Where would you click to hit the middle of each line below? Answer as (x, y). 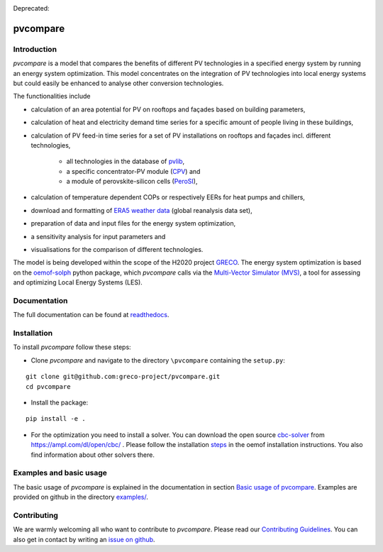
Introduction (35, 49)
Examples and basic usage (60, 473)
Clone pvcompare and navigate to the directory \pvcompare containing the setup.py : (158, 360)
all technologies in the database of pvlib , (126, 161)
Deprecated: (31, 8)
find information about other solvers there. (93, 455)
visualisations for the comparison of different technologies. (117, 250)
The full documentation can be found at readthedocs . (91, 315)
